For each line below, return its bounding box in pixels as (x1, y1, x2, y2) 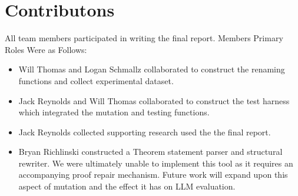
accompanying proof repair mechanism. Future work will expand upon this (18, 168, 288, 181)
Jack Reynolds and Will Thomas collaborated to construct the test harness (18, 94, 290, 107)
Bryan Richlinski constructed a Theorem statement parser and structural (18, 145, 283, 158)
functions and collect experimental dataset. (18, 74, 174, 87)
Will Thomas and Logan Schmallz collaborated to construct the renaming (18, 63, 285, 75)
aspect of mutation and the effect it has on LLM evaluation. (18, 180, 236, 192)
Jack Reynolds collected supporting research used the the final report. (18, 125, 271, 138)
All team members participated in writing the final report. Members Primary (5, 32, 283, 44)
